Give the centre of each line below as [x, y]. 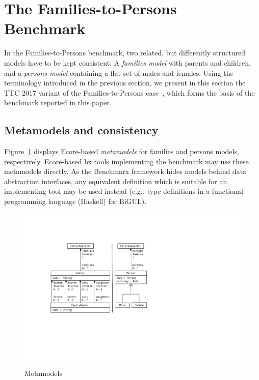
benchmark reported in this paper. [58, 103]
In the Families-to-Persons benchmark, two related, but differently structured [125, 53]
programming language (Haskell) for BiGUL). [75, 201]
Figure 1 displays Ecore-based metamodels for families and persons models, [122, 151]
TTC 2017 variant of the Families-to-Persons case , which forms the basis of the [129, 92]
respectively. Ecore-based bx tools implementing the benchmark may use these [126, 161]
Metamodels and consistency [81, 130]
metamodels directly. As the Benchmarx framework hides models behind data [125, 171]
